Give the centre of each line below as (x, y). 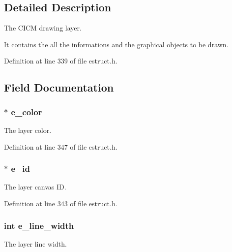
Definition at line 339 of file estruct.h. (61, 61)
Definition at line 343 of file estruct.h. (61, 203)
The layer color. (28, 130)
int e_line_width (39, 225)
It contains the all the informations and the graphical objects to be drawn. (116, 44)
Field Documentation (59, 87)
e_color (27, 111)
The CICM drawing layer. (43, 28)
